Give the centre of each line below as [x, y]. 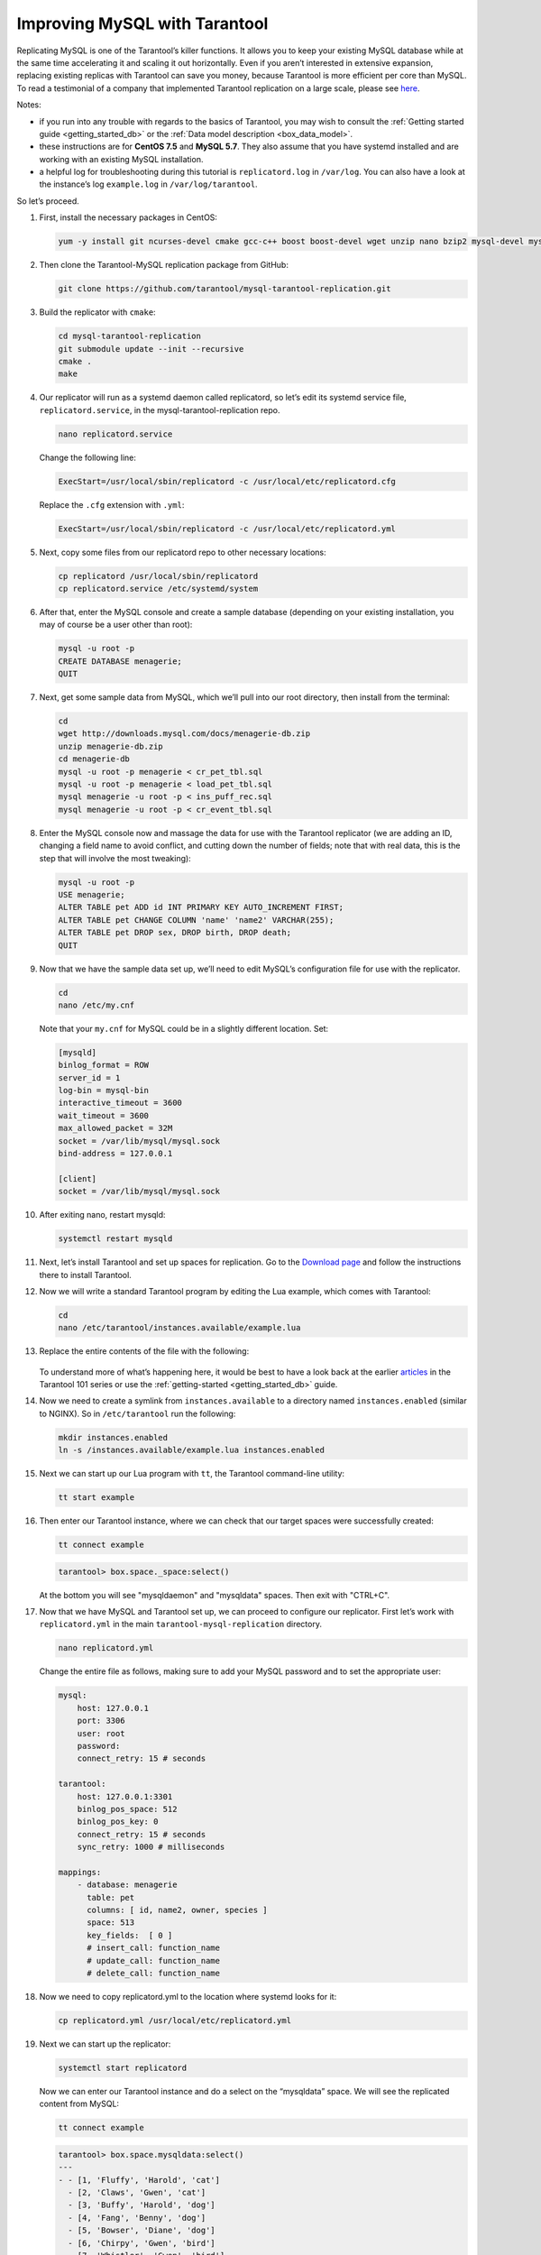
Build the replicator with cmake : [98, 312]
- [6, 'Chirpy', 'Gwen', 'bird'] [142, 2243]
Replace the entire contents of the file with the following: [144, 1351]
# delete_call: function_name [154, 1974]
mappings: [80, 1872]
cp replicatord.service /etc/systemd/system [158, 588]
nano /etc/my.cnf [96, 1005]
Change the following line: [88, 457]
